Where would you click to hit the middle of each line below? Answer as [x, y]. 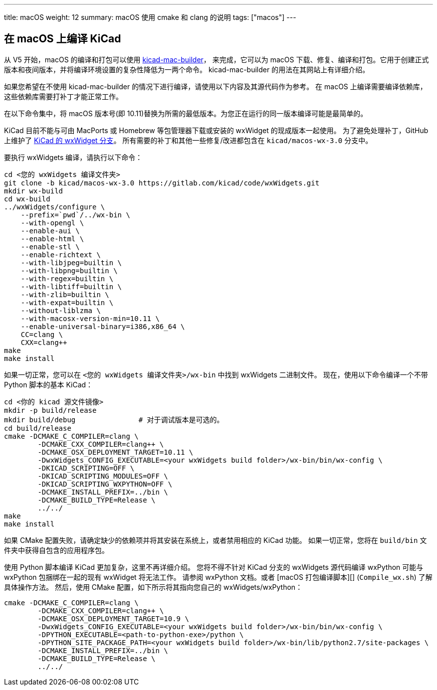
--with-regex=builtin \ [67, 278]
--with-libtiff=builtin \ [71, 286]
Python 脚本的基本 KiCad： [49, 384]
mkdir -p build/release [50, 410]
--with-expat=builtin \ [67, 302]
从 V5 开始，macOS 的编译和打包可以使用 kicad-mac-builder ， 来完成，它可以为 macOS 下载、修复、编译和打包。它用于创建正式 [217, 59]
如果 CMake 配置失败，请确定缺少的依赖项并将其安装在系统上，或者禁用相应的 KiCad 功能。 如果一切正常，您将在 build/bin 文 [216, 540]
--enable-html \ [52, 239]
